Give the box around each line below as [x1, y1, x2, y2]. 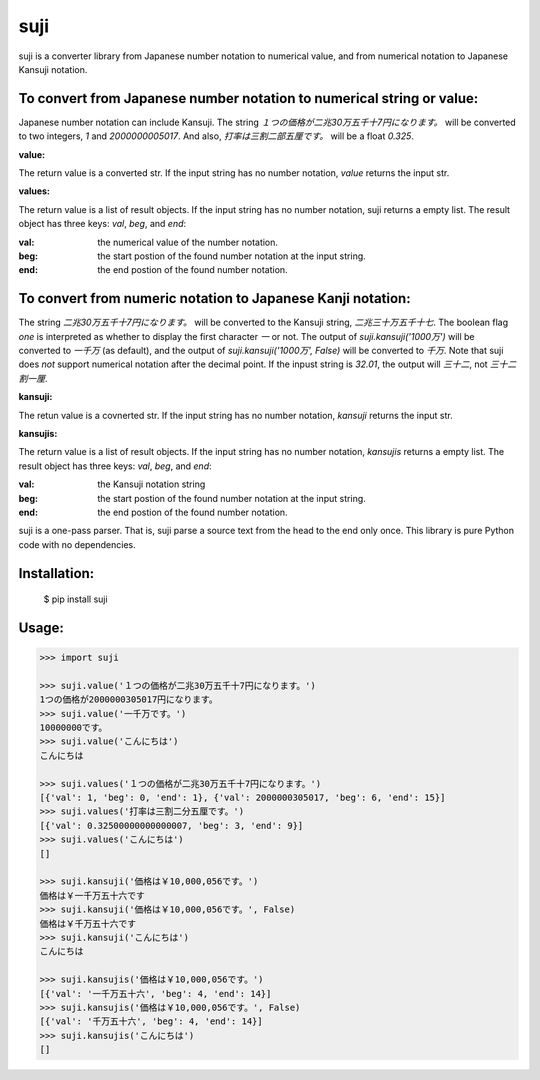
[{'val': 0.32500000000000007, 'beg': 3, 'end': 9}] [39, 820, 304, 831]
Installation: [18, 565, 95, 582]
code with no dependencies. [18, 538, 137, 550]
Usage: [18, 619, 65, 636]
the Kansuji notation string [97, 478, 206, 490]
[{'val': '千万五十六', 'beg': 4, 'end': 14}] [39, 1016, 264, 1027]
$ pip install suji [43, 593, 109, 605]
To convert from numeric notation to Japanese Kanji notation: [18, 290, 411, 307]
